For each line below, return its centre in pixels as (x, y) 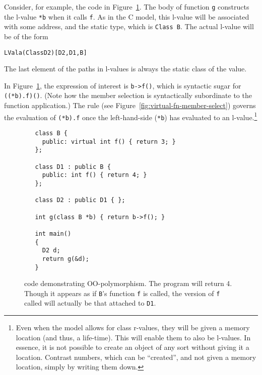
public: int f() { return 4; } (94, 175)
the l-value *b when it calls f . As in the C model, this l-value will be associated (127, 16)
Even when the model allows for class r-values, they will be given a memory (133, 327)
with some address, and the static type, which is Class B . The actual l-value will (129, 26)
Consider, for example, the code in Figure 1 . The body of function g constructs (127, 7)
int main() (53, 233)
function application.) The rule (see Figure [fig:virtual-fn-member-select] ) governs (130, 105)
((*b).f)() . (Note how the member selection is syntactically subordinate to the (128, 95)
